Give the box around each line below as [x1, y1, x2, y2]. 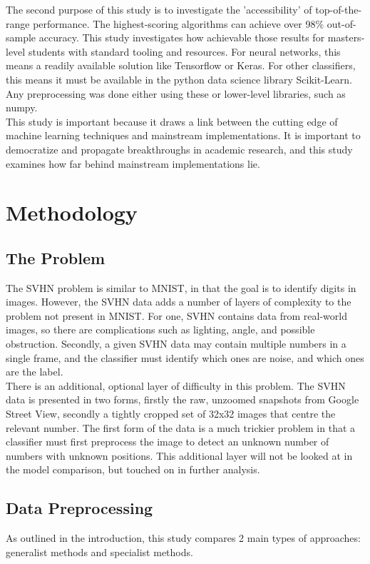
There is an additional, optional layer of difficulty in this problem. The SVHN [6, 378, 346, 393]
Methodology [6, 198, 138, 227]
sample [6, 30, 36, 45]
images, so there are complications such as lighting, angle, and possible [6, 322, 315, 337]
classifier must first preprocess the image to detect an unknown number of [6, 434, 329, 449]
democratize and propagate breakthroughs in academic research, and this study [6, 141, 353, 156]
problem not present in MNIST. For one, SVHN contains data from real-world [6, 308, 347, 323]
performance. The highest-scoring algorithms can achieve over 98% [33, 16, 324, 31]
